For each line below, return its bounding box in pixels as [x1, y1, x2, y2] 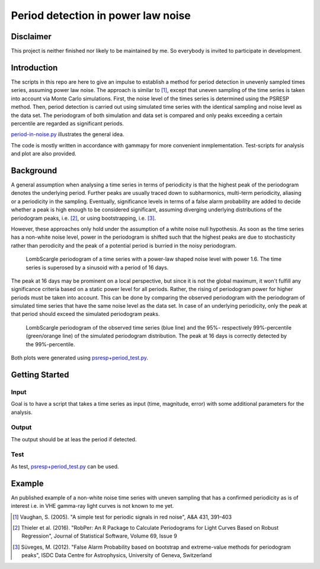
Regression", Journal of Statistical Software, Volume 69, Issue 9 [21, 532, 177, 540]
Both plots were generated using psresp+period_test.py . [11, 354, 148, 362]
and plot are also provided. [11, 150, 76, 157]
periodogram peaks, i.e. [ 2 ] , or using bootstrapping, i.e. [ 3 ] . [11, 214, 156, 222]
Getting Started [11, 369, 69, 380]
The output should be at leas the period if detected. [11, 435, 137, 442]
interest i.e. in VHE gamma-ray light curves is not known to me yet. [11, 502, 174, 510]
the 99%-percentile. [25, 340, 75, 347]
